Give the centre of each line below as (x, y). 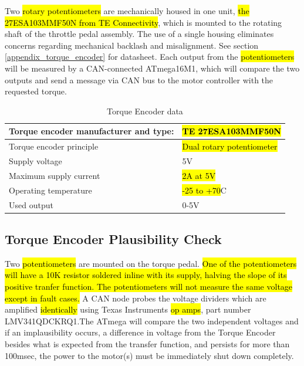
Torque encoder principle (54, 146)
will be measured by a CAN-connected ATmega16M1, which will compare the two (152, 68)
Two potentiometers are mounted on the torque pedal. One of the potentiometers (151, 263)
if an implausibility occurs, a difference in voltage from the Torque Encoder (140, 332)
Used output (31, 204)
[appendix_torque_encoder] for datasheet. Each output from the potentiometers (150, 57)
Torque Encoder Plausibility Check (113, 239)
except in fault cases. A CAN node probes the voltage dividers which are (136, 298)
